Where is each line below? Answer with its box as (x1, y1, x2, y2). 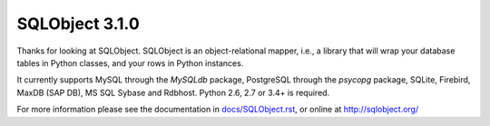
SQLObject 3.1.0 (16, 14, 140, 34)
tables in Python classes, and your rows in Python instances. (16, 57, 244, 68)
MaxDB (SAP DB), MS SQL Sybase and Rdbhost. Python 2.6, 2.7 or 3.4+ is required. (16, 87, 330, 98)
